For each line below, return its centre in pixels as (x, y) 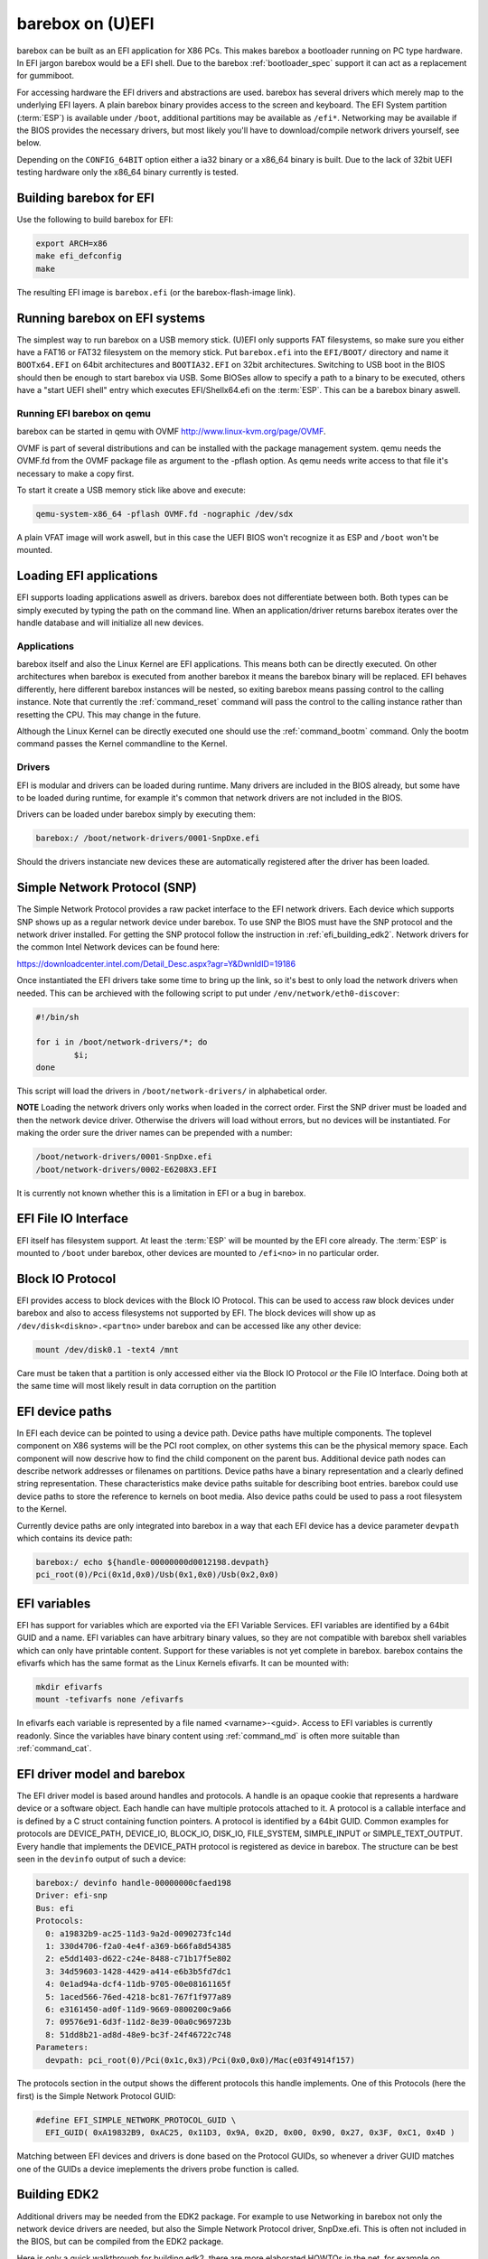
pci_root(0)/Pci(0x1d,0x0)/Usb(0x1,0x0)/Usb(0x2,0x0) (157, 1575)
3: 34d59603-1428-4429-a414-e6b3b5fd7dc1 (139, 1971)
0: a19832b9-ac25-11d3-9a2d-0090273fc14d (139, 1933)
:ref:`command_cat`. (54, 1748)
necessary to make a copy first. (75, 473)
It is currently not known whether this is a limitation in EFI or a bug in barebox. (161, 1193)
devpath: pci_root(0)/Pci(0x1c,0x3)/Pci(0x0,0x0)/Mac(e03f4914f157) (201, 2060)
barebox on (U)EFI (85, 23)
